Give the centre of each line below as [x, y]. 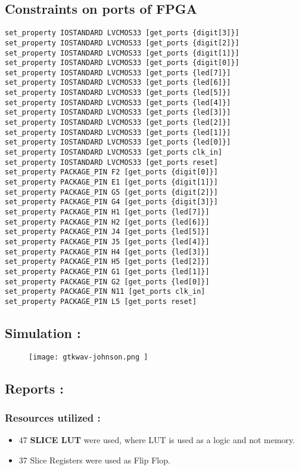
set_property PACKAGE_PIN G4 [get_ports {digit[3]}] [111, 202]
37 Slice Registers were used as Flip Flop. [94, 460]
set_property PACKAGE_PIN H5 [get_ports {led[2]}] [107, 262]
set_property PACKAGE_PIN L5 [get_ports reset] [101, 301]
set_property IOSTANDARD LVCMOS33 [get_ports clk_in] [114, 153]
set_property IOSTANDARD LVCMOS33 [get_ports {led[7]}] [118, 73]
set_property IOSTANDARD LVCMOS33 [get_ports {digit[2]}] [122, 43]
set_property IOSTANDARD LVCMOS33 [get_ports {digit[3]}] [122, 33]
